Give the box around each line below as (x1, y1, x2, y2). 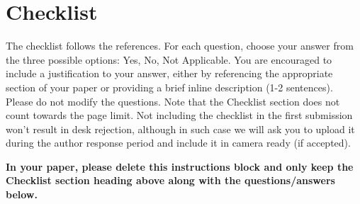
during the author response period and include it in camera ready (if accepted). (6, 135, 351, 150)
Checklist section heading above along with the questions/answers (6, 173, 335, 188)
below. (6, 187, 38, 202)
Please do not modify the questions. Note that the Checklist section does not (6, 93, 340, 108)
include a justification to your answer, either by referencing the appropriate (6, 66, 333, 81)
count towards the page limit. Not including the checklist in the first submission (6, 108, 353, 123)
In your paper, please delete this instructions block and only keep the (6, 159, 354, 174)
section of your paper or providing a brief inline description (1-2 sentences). (6, 79, 333, 94)
